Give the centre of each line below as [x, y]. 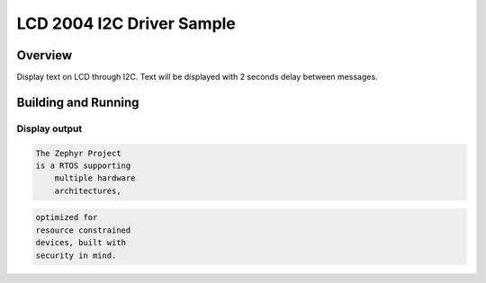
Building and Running [78, 102]
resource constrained [83, 230]
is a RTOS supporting [83, 166]
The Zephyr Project [78, 153]
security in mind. [76, 255]
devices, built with [81, 243]
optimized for [67, 217]
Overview [45, 55]
